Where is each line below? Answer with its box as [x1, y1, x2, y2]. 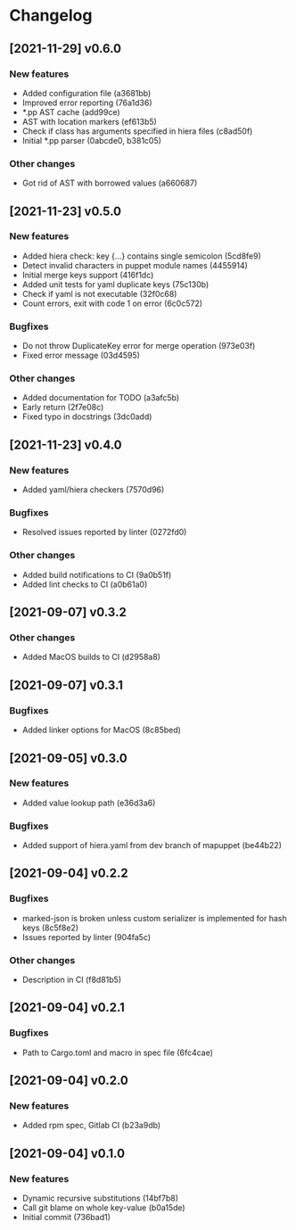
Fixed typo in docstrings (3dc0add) [21, 411, 152, 422]
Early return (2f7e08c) [21, 402, 104, 413]
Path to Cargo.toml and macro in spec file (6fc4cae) [21, 1047, 214, 1058]
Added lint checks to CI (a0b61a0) [21, 579, 148, 590]
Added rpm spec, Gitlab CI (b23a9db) [21, 1120, 161, 1131]
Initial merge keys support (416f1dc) [21, 269, 154, 280]
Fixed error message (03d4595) [21, 350, 141, 361]
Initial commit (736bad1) [21, 1212, 111, 1223]
